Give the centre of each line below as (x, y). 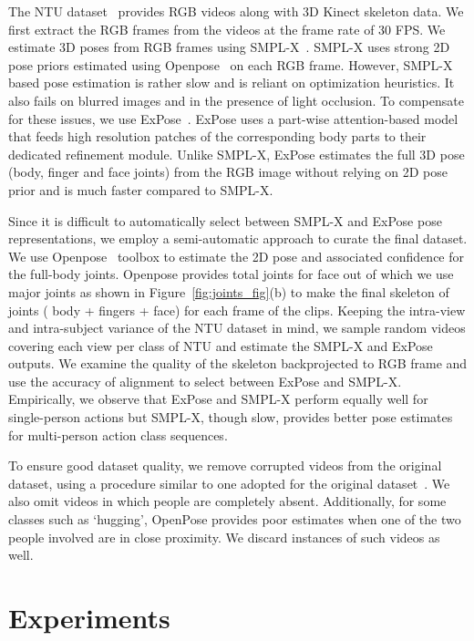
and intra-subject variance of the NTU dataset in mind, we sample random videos (237, 328)
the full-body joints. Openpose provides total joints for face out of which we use (231, 274)
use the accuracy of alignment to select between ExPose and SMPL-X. (205, 381)
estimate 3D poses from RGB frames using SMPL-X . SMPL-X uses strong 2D (229, 47)
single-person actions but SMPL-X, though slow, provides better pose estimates (231, 417)
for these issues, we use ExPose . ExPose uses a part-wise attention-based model (233, 118)
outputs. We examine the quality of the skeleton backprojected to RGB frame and (238, 363)
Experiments (89, 617)
